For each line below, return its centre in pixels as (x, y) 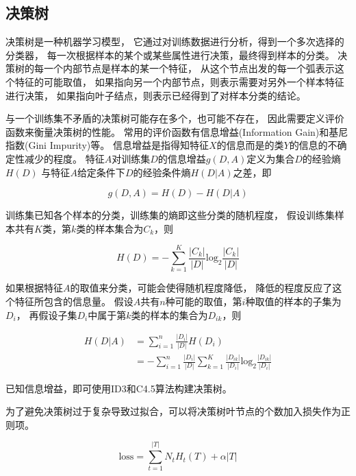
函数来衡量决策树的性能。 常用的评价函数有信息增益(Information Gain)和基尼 (177, 131)
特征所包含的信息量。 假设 (74, 301)
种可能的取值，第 (204, 301)
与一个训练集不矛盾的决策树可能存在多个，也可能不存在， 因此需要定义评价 (175, 118)
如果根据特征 (34, 288)
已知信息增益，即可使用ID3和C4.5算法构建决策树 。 (119, 388)
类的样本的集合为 (169, 314)
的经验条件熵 (162, 172)
